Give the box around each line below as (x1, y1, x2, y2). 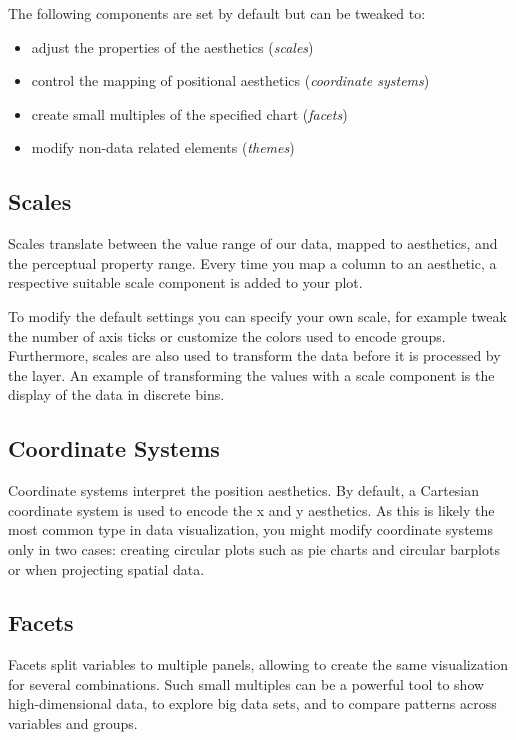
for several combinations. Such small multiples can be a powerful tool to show (8, 673, 485, 694)
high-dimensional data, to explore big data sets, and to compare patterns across (8, 693, 497, 714)
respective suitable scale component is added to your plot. (8, 272, 363, 293)
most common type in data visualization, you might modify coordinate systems (8, 519, 493, 540)
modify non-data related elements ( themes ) (31, 137, 295, 158)
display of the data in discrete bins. (8, 384, 225, 405)
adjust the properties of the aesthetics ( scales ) (31, 36, 314, 57)
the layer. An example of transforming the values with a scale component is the (8, 364, 495, 385)
